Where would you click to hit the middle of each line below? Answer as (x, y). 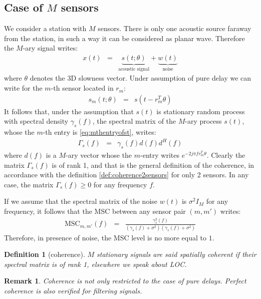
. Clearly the (226, 155)
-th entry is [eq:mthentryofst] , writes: (99, 132)
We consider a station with (45, 28)
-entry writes (160, 155)
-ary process (203, 121)
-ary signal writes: (50, 48)
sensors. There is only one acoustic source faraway (175, 28)
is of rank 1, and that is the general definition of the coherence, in (153, 165)
